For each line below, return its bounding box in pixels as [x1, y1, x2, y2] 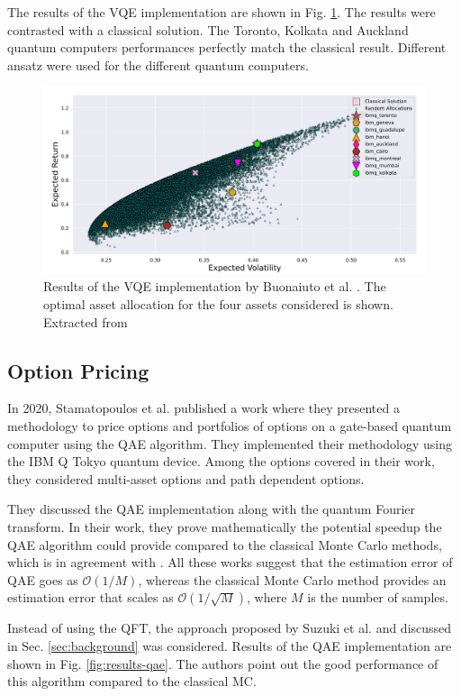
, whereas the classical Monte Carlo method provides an [138, 570, 447, 589]
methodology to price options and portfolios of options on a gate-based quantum [7, 416, 452, 435]
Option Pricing [7, 356, 149, 384]
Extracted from [43, 312, 128, 331]
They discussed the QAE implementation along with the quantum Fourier [7, 499, 415, 518]
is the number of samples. [307, 588, 448, 607]
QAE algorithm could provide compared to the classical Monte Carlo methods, [7, 535, 442, 554]
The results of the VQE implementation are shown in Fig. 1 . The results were [7, 3, 436, 21]
